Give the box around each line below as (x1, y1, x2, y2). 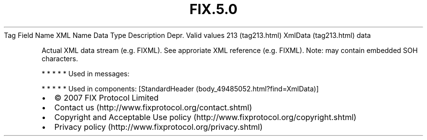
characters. (41, 54, 78, 63)
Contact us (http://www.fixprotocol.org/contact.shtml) (54, 102, 252, 112)
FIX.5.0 (189, 1, 238, 17)
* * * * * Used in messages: (41, 69, 130, 78)
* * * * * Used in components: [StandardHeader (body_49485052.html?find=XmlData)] (41, 84, 319, 93)
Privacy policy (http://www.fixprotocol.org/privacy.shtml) (54, 122, 263, 132)
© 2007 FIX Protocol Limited (54, 92, 159, 103)
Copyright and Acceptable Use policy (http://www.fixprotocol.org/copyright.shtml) (54, 112, 357, 122)
